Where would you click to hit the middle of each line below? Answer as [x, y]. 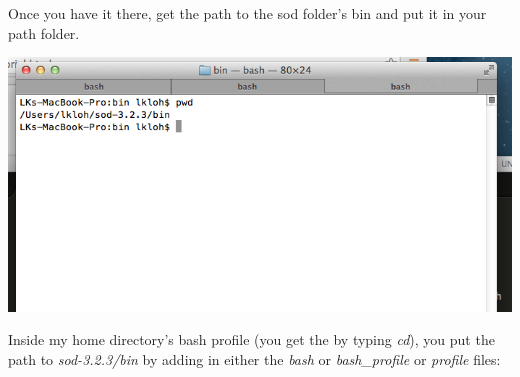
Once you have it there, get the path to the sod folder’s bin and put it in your [247, 13]
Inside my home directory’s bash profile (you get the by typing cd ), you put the [251, 339]
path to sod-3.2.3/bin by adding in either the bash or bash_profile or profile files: [254, 358]
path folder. [44, 32]
